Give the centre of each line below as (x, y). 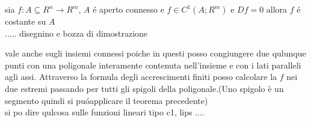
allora (277, 9)
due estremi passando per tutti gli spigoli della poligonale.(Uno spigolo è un (144, 88)
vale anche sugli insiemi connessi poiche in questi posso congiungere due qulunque (155, 53)
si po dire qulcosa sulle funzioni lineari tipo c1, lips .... (105, 112)
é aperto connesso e (128, 9)
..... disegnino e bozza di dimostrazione (76, 33)
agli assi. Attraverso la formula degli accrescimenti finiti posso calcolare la (141, 77)
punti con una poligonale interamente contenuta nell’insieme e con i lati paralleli (153, 65)
